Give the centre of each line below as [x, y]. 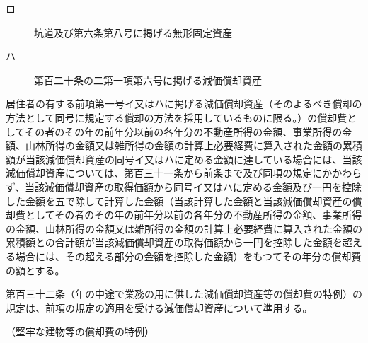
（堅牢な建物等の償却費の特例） [80, 331]
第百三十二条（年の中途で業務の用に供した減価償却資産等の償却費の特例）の [184, 294]
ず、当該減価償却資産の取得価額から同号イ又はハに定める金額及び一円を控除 [184, 186]
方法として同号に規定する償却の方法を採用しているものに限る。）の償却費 [177, 117]
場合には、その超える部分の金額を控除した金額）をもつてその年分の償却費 [188, 256]
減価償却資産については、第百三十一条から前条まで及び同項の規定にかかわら [184, 173]
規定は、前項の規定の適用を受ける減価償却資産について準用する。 [159, 307]
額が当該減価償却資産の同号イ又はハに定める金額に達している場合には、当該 [184, 159]
